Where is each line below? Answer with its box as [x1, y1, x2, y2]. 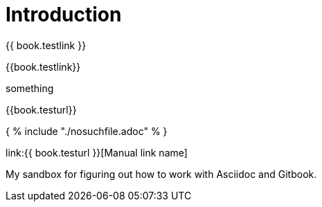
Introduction [6, 3, 122, 26]
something [6, 82, 54, 94]
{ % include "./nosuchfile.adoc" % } [6, 125, 168, 137]
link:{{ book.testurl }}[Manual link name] [6, 146, 188, 159]
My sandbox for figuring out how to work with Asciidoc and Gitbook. [6, 168, 317, 180]
